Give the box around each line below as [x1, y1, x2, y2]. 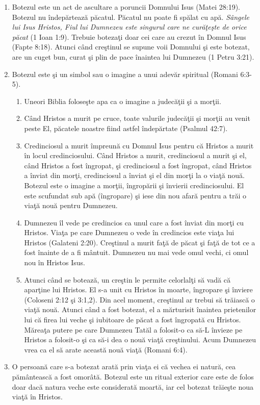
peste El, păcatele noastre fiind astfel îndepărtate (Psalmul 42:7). [24, 122, 228, 133]
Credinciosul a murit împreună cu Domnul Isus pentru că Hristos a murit [24, 140, 254, 150]
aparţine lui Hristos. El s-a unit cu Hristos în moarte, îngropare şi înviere [24, 284, 253, 295]
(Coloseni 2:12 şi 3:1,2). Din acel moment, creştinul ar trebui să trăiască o [24, 294, 255, 305]
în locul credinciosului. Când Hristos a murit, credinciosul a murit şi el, [24, 150, 247, 161]
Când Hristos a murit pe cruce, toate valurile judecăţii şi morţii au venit [24, 113, 250, 123]
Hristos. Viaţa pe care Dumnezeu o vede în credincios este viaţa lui [24, 227, 235, 238]
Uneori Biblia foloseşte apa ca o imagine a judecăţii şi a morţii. [24, 95, 221, 106]
